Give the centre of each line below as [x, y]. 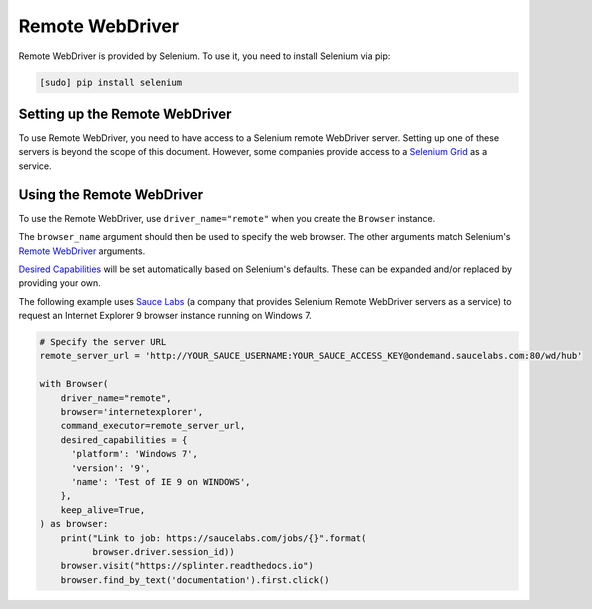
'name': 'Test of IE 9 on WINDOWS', [161, 481]
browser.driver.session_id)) [163, 551]
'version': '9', [111, 468]
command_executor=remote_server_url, [153, 426]
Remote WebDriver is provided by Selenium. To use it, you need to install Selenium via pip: [204, 56]
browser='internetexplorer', [132, 411]
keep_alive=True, [103, 509]
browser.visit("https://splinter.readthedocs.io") [187, 566]
